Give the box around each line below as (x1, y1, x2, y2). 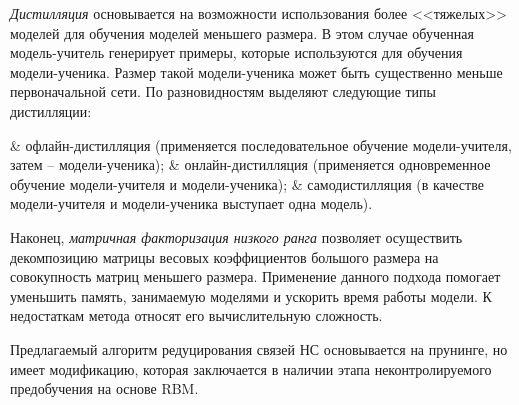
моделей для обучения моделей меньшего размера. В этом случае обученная (10, 22, 474, 43)
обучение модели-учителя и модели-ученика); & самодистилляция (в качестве (10, 173, 484, 194)
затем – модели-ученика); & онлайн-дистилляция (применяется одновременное (10, 154, 491, 175)
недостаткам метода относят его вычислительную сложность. (10, 305, 383, 326)
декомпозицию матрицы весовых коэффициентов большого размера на (10, 246, 439, 267)
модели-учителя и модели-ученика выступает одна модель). (10, 193, 373, 214)
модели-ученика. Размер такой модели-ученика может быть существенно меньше (10, 61, 503, 82)
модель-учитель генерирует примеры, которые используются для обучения (10, 42, 463, 63)
